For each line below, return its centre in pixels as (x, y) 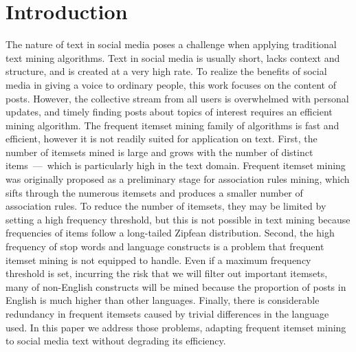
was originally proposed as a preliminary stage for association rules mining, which (178, 179)
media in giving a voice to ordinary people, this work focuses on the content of (171, 84)
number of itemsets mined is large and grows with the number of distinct (159, 152)
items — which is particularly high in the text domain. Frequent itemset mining (176, 165)
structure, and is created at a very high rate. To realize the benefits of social (166, 71)
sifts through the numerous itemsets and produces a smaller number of (154, 192)
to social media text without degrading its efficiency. (116, 341)
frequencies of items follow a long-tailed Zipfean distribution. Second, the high (170, 233)
